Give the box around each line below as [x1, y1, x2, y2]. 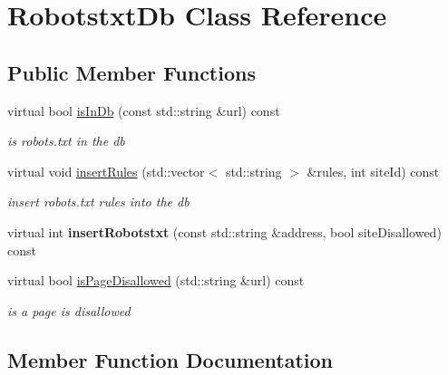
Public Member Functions [7, 58, 256, 86]
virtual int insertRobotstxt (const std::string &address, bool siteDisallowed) [7, 222, 442, 241]
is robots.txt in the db [7, 131, 125, 150]
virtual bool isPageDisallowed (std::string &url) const [7, 271, 305, 290]
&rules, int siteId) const [307, 161, 440, 180]
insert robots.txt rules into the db [7, 192, 190, 211]
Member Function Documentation [7, 345, 334, 373]
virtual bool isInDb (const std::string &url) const [7, 101, 280, 120]
